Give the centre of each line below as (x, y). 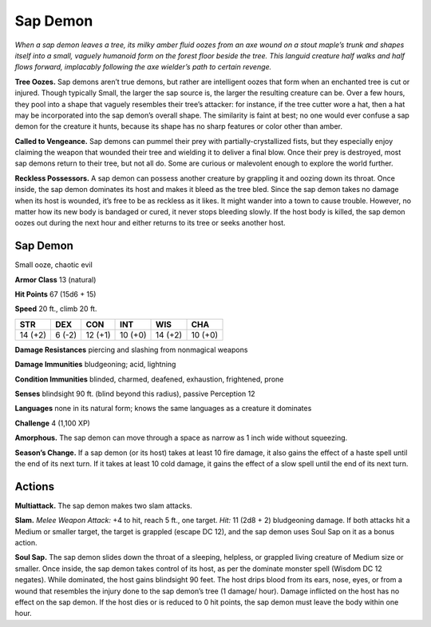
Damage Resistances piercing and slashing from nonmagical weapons (131, 349)
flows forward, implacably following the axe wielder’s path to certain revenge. (143, 67)
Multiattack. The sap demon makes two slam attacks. (104, 505)
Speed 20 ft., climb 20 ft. (56, 309)
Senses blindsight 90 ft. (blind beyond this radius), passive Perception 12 (135, 394)
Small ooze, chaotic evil (54, 265)
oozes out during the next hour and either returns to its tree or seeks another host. (150, 223)
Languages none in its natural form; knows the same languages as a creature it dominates (163, 409)
